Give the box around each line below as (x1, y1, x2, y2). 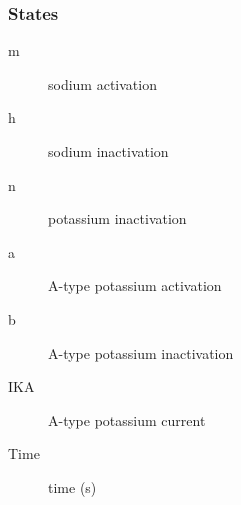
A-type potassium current (48, 409, 206, 430)
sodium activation (48, 73, 157, 94)
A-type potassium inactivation (48, 342, 234, 363)
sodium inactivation (48, 141, 169, 161)
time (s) (48, 476, 97, 497)
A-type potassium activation (48, 275, 222, 296)
